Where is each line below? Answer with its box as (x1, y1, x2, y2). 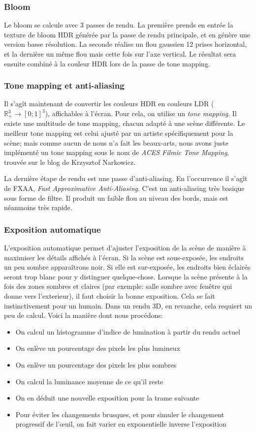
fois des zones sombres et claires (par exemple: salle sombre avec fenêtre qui (4, 281, 232, 291)
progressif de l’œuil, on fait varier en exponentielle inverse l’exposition (15, 419, 226, 429)
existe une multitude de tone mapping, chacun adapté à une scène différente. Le (4, 118, 245, 128)
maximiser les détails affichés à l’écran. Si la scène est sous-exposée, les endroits (4, 252, 244, 262)
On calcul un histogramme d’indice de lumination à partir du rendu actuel (15, 326, 240, 337)
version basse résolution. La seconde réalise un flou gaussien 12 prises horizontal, (4, 39, 247, 49)
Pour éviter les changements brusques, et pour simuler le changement (15, 409, 224, 419)
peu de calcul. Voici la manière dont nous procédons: (4, 310, 163, 320)
